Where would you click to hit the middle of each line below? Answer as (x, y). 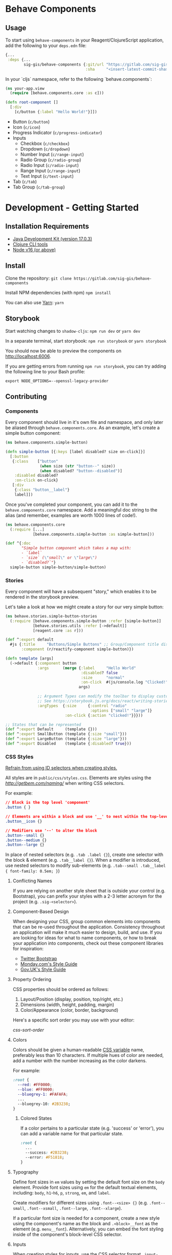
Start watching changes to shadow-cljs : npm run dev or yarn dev (73, 331)
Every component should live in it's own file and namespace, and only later (84, 422)
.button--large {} (25, 845)
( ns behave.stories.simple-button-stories (51, 616)
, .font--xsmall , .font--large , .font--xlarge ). (73, 1208)
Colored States (36, 1118)
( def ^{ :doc (18, 543)
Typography (26, 1172)
